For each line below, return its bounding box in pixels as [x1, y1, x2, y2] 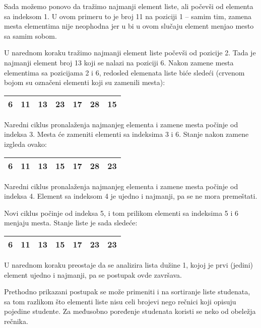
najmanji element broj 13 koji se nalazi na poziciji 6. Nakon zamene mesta [4, 57, 234, 67]
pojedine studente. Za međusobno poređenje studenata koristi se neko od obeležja [4, 306, 256, 316]
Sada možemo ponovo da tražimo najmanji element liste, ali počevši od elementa [4, 1, 253, 11]
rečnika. [4, 315, 28, 326]
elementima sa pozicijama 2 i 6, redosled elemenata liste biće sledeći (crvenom [4, 67, 245, 77]
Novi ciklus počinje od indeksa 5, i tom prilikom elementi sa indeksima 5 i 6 [4, 207, 239, 218]
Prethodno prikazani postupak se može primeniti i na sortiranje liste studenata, [4, 286, 250, 297]
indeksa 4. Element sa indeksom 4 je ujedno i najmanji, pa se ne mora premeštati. [4, 191, 257, 201]
